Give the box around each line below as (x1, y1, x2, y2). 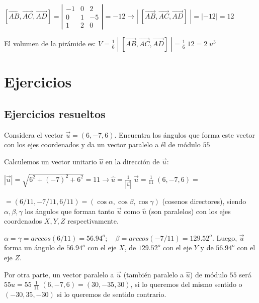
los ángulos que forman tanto (25, 206, 115, 216)
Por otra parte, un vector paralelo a (4, 269, 114, 279)
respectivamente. (67, 216, 119, 226)
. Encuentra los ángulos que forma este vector (114, 129, 255, 140)
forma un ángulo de (4, 242, 64, 253)
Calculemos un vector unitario (4, 156, 97, 166)
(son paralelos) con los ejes (148, 206, 231, 216)
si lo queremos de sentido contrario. (57, 288, 166, 299)
